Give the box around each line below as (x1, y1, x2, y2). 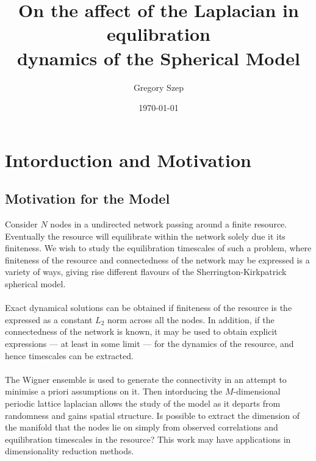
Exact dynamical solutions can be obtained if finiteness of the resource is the (5, 301, 292, 314)
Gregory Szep (133, 80, 184, 93)
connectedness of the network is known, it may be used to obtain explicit (5, 325, 278, 338)
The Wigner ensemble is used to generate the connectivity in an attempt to (5, 373, 287, 385)
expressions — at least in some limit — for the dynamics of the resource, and (5, 337, 294, 350)
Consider (5, 218, 38, 230)
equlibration (107, 21, 210, 46)
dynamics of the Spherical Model (17, 45, 300, 70)
